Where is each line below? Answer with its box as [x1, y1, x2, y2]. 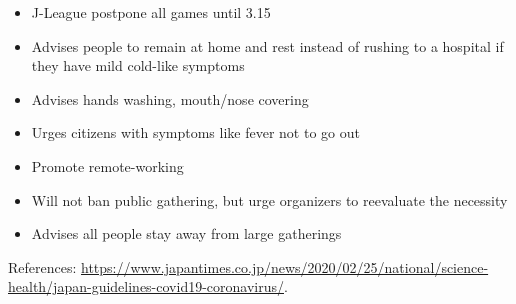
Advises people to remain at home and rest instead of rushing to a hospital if [31, 35, 504, 56]
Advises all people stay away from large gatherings [31, 223, 342, 244]
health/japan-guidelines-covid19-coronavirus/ [8, 276, 284, 297]
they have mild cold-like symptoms [31, 55, 245, 76]
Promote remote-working [31, 155, 184, 176]
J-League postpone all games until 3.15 [31, 2, 271, 22]
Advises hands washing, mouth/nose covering [31, 88, 309, 109]
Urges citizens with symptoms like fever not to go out [31, 122, 360, 143]
